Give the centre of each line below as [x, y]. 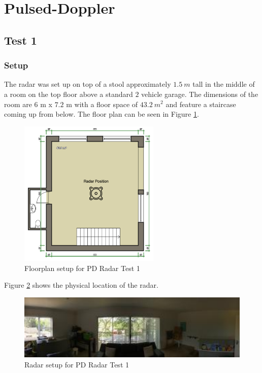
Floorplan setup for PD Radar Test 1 [82, 268]
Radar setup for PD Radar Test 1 [77, 364]
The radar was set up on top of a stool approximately [88, 84]
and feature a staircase [201, 104]
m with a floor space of [102, 104]
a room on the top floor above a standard [69, 94]
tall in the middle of [224, 84]
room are [18, 104]
